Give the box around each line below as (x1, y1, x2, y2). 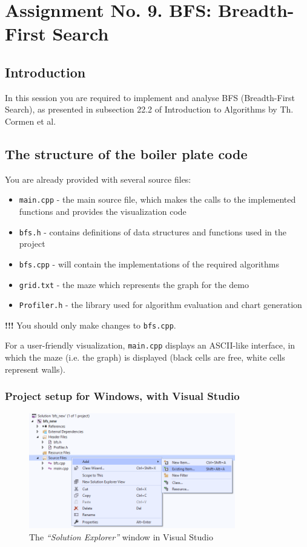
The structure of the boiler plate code (5, 144, 248, 163)
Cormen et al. (5, 114, 56, 127)
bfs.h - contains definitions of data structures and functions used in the (19, 225, 286, 238)
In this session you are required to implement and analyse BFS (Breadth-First (5, 91, 295, 103)
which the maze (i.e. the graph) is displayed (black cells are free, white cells (5, 351, 285, 364)
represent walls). (5, 362, 65, 375)
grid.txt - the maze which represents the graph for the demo (19, 278, 249, 290)
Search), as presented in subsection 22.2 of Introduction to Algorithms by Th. (5, 103, 294, 116)
